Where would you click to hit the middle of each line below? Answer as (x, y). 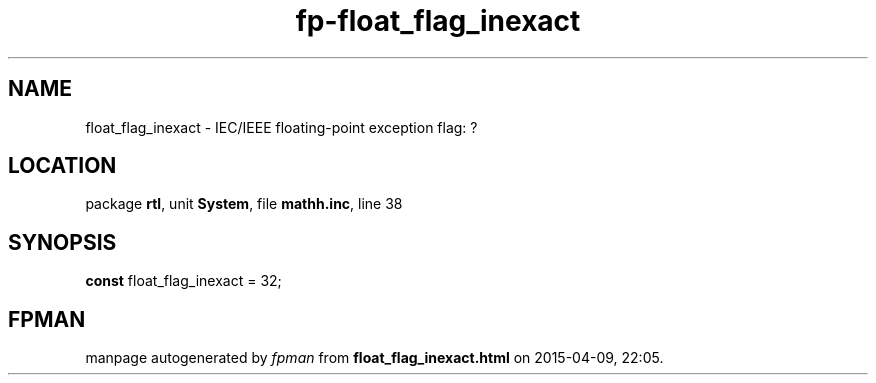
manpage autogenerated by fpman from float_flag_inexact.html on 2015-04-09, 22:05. (374, 358)
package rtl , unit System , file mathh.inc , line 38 (244, 204)
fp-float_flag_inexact (438, 21)
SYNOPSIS (62, 242)
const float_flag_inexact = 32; (183, 281)
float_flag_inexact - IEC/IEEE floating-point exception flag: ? (281, 127)
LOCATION (62, 166)
